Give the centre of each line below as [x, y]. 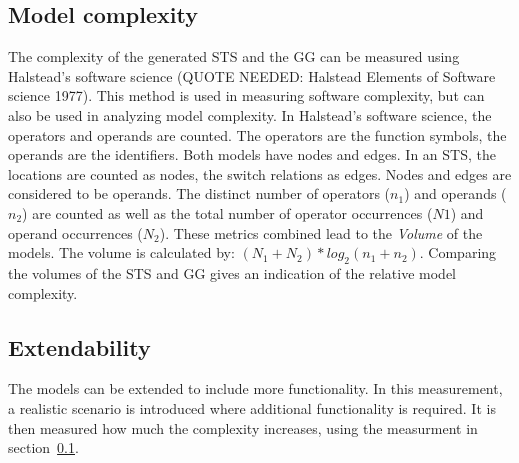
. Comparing [458, 252]
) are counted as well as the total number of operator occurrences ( [227, 212]
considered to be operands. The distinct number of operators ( [199, 193]
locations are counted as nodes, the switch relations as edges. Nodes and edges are [260, 173]
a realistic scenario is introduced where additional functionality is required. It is [252, 407]
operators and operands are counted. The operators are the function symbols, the [257, 134]
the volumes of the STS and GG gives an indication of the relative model [232, 272]
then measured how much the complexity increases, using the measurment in [243, 427]
